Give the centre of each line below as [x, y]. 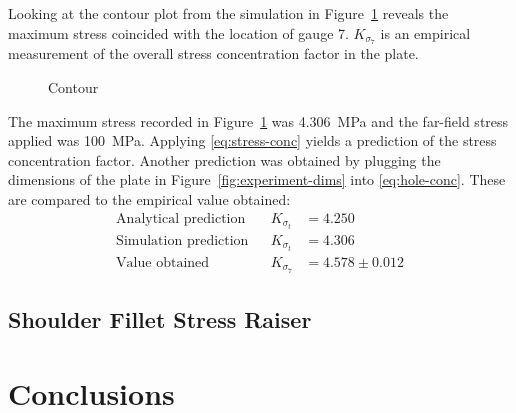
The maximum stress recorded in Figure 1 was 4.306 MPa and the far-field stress [258, 120]
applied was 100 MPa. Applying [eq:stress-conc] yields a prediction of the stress [252, 140]
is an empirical [425, 32]
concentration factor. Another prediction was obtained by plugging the [224, 159]
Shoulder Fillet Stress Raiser [160, 319]
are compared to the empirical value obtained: [149, 199]
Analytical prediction [181, 218]
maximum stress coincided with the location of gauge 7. [178, 32]
